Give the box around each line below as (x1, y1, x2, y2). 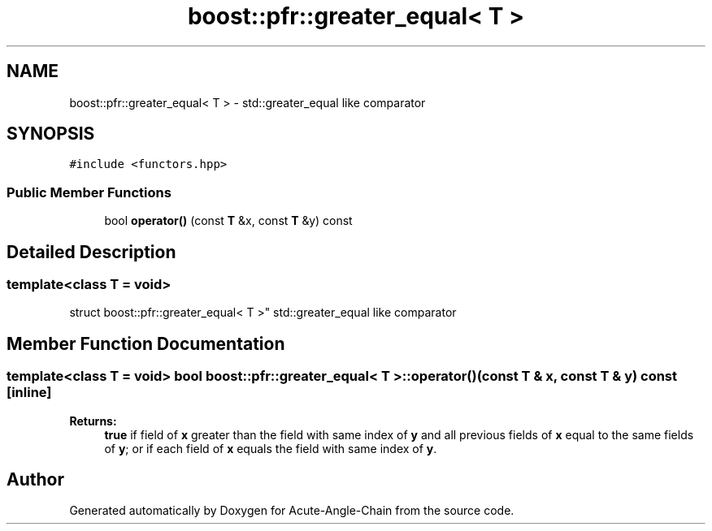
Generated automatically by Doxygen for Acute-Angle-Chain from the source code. (69, 503, 514, 518)
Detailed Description (7, 241, 176, 262)
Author (7, 469, 64, 490)
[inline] (7, 384, 52, 401)
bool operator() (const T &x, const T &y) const (104, 214, 353, 228)
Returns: (69, 413, 117, 428)
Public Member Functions (7, 183, 171, 201)
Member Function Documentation (7, 333, 285, 354)
